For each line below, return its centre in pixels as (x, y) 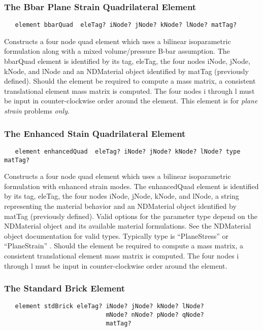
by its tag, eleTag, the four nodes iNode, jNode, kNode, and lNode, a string (122, 196)
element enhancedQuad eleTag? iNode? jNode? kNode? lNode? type (128, 151)
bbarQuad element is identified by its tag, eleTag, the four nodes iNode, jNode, (127, 61)
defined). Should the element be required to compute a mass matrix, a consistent (130, 81)
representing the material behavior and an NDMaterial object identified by (120, 206)
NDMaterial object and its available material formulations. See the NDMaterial (128, 226)
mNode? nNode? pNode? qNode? (155, 315)
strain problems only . (37, 111)
